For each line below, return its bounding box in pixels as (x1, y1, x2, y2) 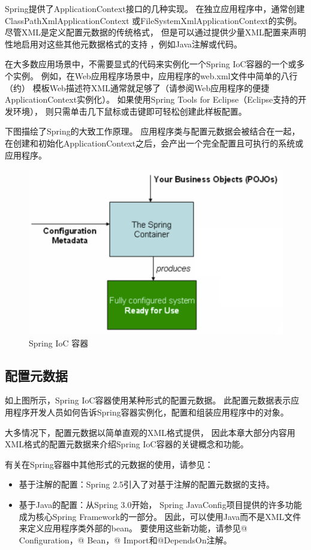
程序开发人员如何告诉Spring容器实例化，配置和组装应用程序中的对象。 (13, 406, 289, 418)
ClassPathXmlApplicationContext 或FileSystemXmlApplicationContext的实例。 (5, 14, 302, 26)
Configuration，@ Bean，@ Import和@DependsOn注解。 (19, 533, 232, 546)
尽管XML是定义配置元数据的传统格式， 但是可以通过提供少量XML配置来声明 (5, 26, 306, 38)
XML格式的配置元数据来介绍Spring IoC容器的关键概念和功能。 (5, 438, 249, 450)
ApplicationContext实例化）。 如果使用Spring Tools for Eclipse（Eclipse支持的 (5, 93, 298, 106)
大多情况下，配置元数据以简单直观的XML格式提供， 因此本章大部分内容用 (5, 426, 295, 438)
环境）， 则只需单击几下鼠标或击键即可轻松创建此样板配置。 (13, 104, 247, 117)
